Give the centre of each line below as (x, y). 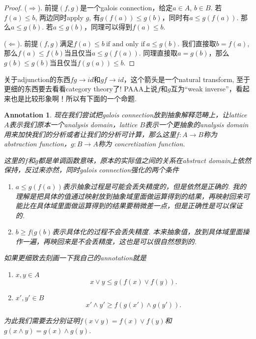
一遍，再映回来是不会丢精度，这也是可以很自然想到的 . (110, 241)
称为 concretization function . (142, 144)
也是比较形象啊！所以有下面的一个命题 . (73, 98)
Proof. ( (15, 7)
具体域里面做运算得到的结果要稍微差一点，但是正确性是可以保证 (139, 206)
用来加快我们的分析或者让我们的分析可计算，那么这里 (90, 134)
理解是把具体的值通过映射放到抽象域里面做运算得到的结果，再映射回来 (129, 196)
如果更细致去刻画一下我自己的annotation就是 (75, 258)
